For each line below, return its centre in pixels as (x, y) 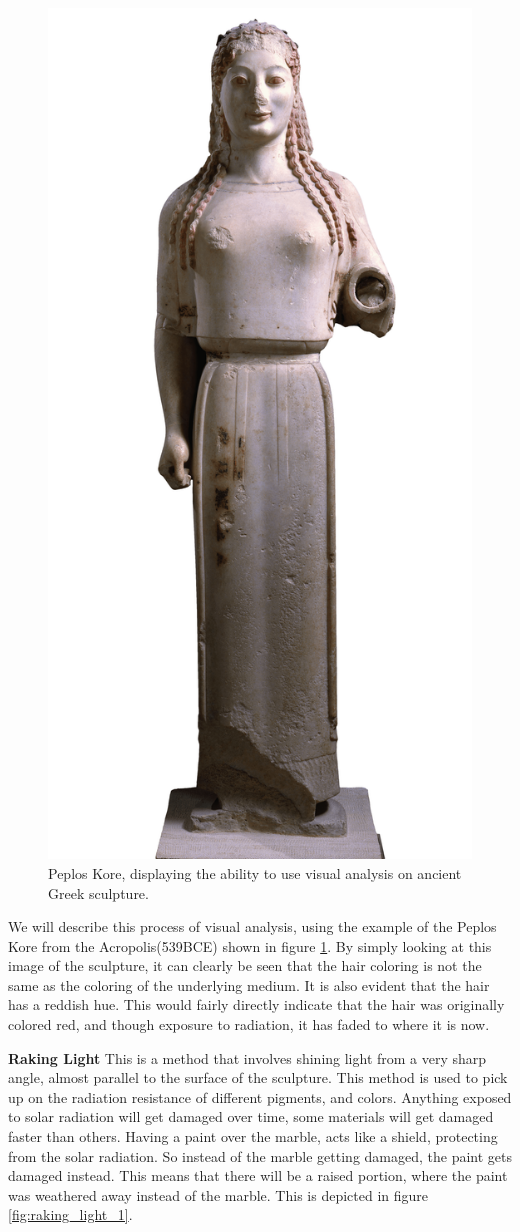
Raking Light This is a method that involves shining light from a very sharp (247, 1057)
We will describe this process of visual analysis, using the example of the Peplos (252, 926)
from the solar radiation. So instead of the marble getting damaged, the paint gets (260, 1155)
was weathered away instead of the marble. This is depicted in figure (218, 1194)
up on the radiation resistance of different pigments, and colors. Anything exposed (260, 1096)
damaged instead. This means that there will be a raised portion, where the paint (258, 1175)
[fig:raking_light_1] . (70, 1214)
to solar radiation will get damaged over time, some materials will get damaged (251, 1116)
